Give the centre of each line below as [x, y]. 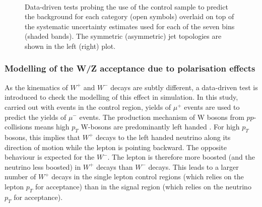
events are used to [212, 107]
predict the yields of [36, 117]
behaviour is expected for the [50, 157]
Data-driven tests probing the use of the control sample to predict [126, 6]
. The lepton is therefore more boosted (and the [181, 157]
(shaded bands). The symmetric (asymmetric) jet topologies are [123, 36]
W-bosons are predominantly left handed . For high [160, 127]
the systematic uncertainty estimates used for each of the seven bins [130, 26]
